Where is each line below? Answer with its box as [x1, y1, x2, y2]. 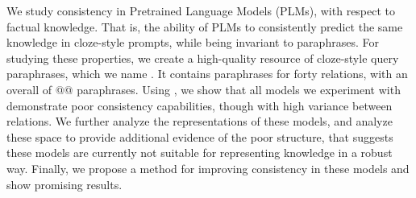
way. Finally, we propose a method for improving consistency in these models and [6, 159, 410, 176]
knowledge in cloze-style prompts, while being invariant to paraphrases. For [6, 34, 379, 51]
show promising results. [6, 175, 123, 192]
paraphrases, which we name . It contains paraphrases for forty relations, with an [6, 65, 408, 82]
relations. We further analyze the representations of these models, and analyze [6, 113, 393, 130]
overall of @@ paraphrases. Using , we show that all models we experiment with [6, 80, 401, 97]
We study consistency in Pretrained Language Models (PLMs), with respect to [6, 2, 396, 19]
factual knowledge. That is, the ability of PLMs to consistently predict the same [6, 18, 403, 35]
